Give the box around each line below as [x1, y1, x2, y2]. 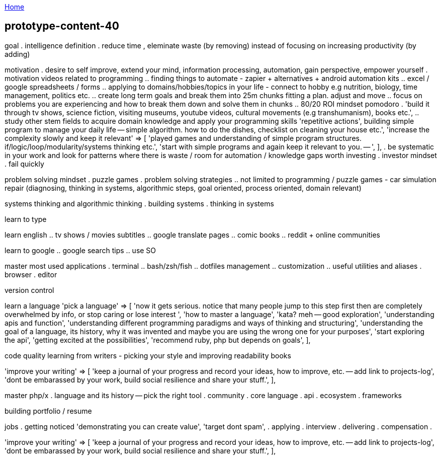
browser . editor [5, 270, 57, 279]
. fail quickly [5, 159, 44, 168]
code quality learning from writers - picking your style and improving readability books [5, 351, 291, 360]
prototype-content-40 [5, 20, 119, 33]
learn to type [5, 214, 47, 223]
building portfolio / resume [5, 406, 92, 415]
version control [5, 285, 54, 294]
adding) [5, 49, 30, 58]
